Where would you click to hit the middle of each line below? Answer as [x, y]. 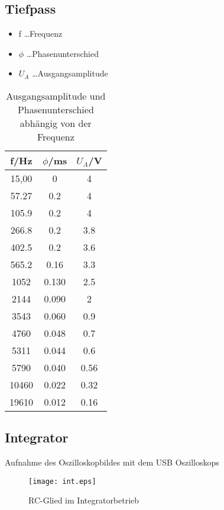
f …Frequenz [40, 34]
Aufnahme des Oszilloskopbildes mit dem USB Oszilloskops [112, 462]
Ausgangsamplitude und [56, 95]
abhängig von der [56, 123]
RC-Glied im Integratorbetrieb [84, 500]
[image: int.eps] [62, 481]
